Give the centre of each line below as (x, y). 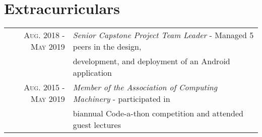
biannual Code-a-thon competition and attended (158, 113)
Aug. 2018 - (44, 35)
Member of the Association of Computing (145, 87)
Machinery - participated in (121, 99)
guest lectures (97, 125)
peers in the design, (107, 47)
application (92, 73)
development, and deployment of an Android (151, 61)
